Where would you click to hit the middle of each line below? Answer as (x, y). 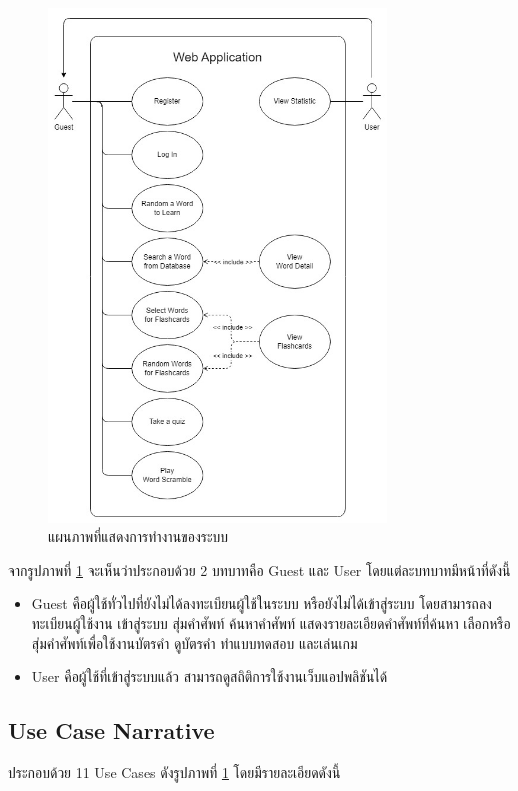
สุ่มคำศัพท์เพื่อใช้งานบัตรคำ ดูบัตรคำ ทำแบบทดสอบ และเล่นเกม (194, 642)
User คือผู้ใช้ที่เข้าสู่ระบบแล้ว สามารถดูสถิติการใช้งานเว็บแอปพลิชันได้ (209, 676)
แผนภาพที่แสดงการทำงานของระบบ (138, 536)
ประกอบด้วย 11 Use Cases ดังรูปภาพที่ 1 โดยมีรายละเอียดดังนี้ (174, 772)
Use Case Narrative (111, 730)
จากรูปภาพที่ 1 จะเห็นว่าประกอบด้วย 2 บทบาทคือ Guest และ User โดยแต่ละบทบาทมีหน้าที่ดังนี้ (259, 569)
